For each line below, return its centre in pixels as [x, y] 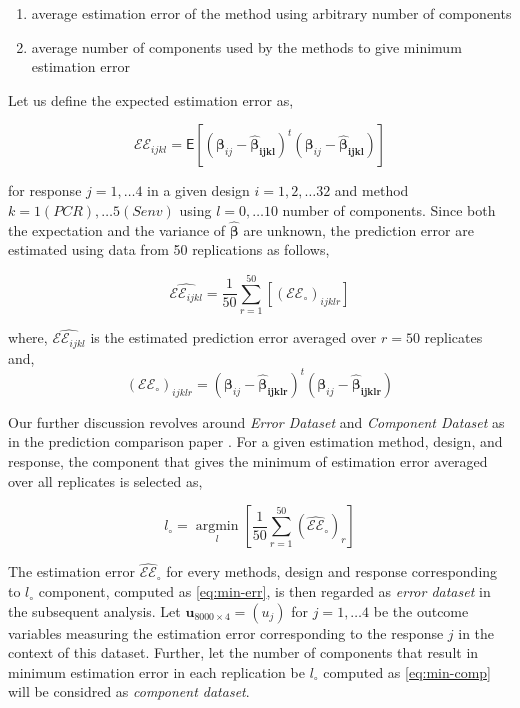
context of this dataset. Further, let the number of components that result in [243, 652]
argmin [217, 526]
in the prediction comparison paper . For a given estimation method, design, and [255, 441]
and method [371, 190]
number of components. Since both [389, 209]
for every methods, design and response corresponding [332, 571]
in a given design [198, 190]
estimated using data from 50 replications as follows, [169, 249]
